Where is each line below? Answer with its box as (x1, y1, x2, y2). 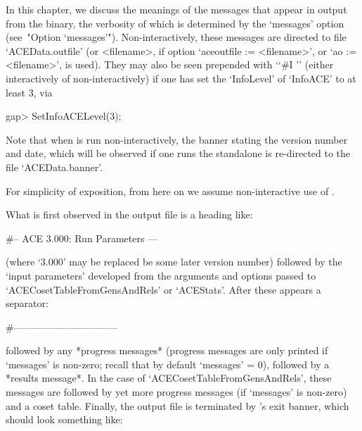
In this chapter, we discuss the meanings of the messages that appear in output (6, 2, 347, 16)
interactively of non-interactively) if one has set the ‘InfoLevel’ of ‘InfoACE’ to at (6, 70, 356, 85)
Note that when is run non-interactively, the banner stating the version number (6, 132, 348, 146)
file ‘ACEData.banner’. (6, 159, 103, 174)
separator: (6, 296, 49, 311)
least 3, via (6, 85, 53, 99)
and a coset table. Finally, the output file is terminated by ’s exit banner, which (6, 398, 349, 413)
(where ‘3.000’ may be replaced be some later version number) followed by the (6, 254, 342, 269)
